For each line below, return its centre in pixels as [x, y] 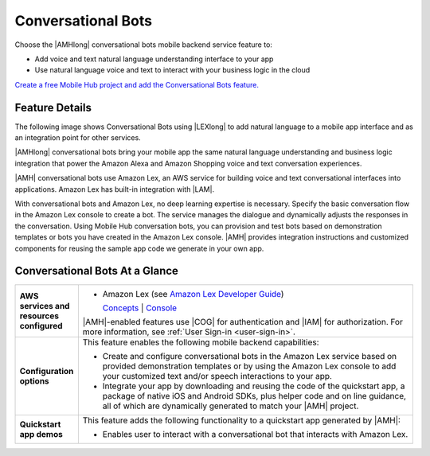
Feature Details [53, 107]
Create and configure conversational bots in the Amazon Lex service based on [250, 357]
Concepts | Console [140, 308]
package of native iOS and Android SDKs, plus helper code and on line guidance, [254, 396]
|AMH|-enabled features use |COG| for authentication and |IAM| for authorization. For [243, 322]
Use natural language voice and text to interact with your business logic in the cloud [172, 70]
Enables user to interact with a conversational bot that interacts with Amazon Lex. [255, 435]
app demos [41, 435]
